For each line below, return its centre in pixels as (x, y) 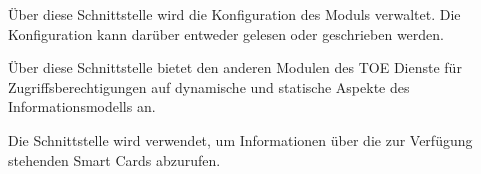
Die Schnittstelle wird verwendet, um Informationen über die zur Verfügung (240, 139)
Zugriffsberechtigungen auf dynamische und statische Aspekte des (209, 86)
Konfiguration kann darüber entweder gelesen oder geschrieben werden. (226, 33)
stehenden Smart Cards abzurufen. (114, 159)
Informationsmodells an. (82, 106)
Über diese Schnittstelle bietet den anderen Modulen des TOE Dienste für (235, 67)
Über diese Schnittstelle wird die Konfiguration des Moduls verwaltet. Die (234, 14)
